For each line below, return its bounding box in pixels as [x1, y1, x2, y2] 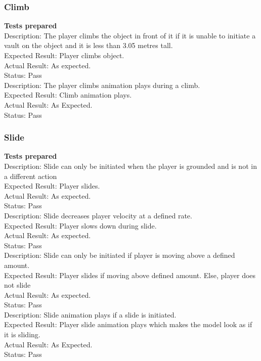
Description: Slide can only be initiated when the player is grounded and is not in [4, 160, 257, 171]
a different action [4, 170, 57, 181]
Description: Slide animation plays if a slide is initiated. [4, 309, 177, 320]
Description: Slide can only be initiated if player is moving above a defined [4, 250, 235, 260]
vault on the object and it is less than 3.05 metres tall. [4, 40, 173, 51]
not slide [4, 280, 31, 290]
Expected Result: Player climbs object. [4, 50, 124, 60]
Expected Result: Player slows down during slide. [4, 220, 157, 231]
